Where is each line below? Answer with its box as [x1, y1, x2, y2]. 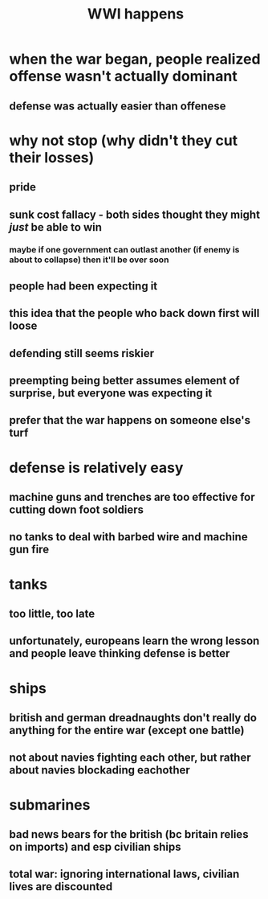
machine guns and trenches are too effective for [9, 491, 255, 503]
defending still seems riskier [9, 347, 155, 360]
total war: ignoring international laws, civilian [9, 868, 240, 881]
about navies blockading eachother [9, 763, 191, 777]
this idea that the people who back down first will [9, 306, 260, 320]
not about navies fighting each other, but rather [9, 751, 251, 765]
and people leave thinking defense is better [9, 647, 230, 660]
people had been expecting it [9, 279, 158, 293]
